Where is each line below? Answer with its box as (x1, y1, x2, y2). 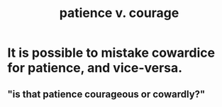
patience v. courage (59, 5, 179, 21)
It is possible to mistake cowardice (7, 45, 215, 61)
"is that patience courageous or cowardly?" (7, 88, 206, 100)
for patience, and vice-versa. (7, 60, 183, 76)
